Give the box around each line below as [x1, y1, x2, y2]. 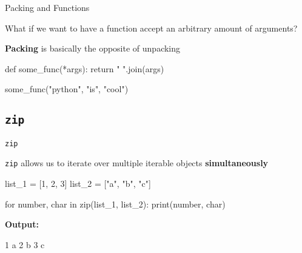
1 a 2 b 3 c [5, 238, 45, 251]
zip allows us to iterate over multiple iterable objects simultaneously [5, 157, 269, 169]
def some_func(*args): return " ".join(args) [5, 62, 164, 75]
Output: [5, 218, 39, 231]
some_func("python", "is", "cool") [5, 83, 129, 95]
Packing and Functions [5, 1, 90, 13]
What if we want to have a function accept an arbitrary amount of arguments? [5, 21, 298, 34]
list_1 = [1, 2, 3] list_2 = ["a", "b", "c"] [5, 177, 151, 190]
